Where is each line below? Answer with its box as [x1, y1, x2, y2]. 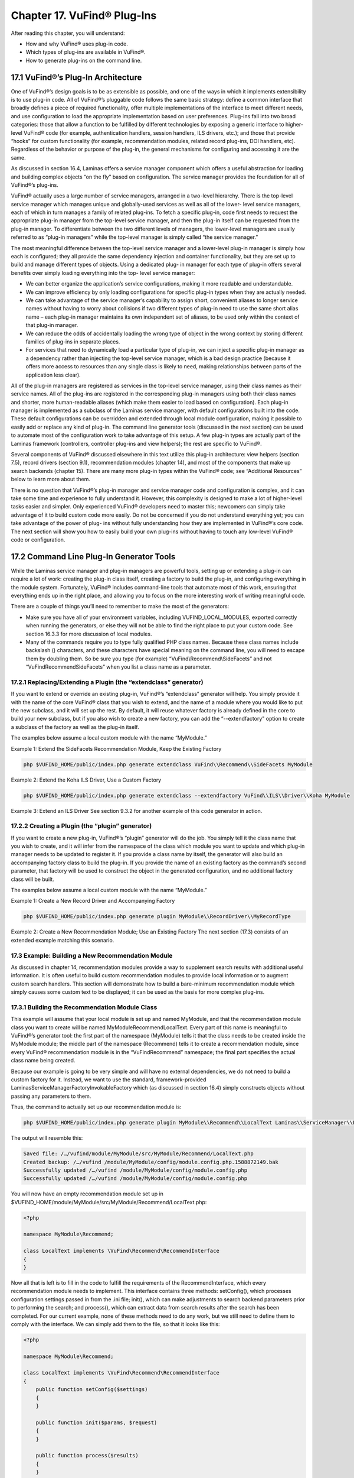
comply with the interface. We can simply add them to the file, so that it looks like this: [11, 1320, 221, 1327]
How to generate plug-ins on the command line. [25, 57, 142, 64]
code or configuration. [11, 536, 65, 543]
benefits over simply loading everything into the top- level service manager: [11, 269, 195, 276]
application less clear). [25, 371, 81, 378]
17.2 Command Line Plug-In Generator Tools [11, 552, 176, 562]
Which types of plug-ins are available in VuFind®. [25, 48, 146, 56]
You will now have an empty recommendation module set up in [11, 1190, 163, 1197]
